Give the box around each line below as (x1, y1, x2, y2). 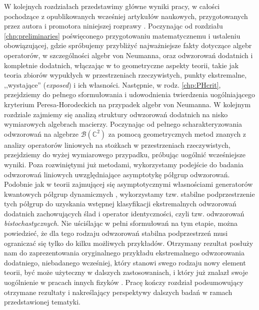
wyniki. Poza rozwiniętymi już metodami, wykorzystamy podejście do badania (4, 159, 243, 169)
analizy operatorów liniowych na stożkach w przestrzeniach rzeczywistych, (4, 139, 230, 150)
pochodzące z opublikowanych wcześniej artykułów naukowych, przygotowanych (4, 11, 248, 21)
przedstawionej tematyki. (4, 296, 80, 307)
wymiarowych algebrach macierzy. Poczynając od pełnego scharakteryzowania (4, 119, 242, 129)
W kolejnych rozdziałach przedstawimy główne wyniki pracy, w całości (4, 1, 220, 11)
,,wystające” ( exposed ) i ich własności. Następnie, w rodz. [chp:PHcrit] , (4, 79, 221, 90)
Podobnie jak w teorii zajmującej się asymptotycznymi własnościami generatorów (4, 179, 253, 189)
